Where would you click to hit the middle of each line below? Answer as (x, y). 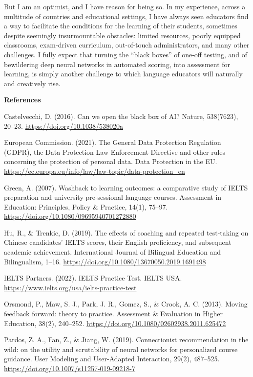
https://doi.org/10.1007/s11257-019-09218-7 (70, 368)
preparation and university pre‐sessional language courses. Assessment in (113, 197)
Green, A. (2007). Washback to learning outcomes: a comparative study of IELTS (126, 187)
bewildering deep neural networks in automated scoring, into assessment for (117, 64)
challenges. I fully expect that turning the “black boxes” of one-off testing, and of (126, 54)
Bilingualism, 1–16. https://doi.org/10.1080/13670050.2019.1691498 (105, 261)
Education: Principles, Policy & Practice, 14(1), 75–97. (86, 206)
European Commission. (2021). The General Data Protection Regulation (113, 142)
